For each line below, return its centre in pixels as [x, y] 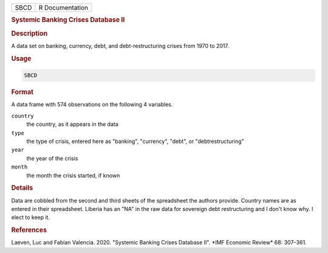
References [29, 230]
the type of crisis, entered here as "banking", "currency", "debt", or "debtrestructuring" [135, 141]
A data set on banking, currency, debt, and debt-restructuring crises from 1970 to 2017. [120, 46]
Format [22, 92]
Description [29, 33]
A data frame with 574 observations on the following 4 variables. [92, 105]
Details [22, 188]
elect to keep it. [31, 217]
